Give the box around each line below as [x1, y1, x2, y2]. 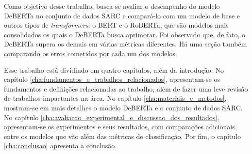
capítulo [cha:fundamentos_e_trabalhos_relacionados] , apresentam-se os [4, 74, 220, 84]
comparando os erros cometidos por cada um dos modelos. [4, 48, 177, 58]
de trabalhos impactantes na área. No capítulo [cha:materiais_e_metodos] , [4, 93, 227, 103]
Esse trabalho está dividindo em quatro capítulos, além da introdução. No [4, 64, 224, 75]
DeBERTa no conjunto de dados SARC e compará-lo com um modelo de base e [4, 10, 240, 20]
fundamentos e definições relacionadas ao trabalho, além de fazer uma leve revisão [4, 83, 248, 93]
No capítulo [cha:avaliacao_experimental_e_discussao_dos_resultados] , [4, 112, 219, 122]
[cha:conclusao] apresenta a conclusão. [4, 140, 117, 151]
